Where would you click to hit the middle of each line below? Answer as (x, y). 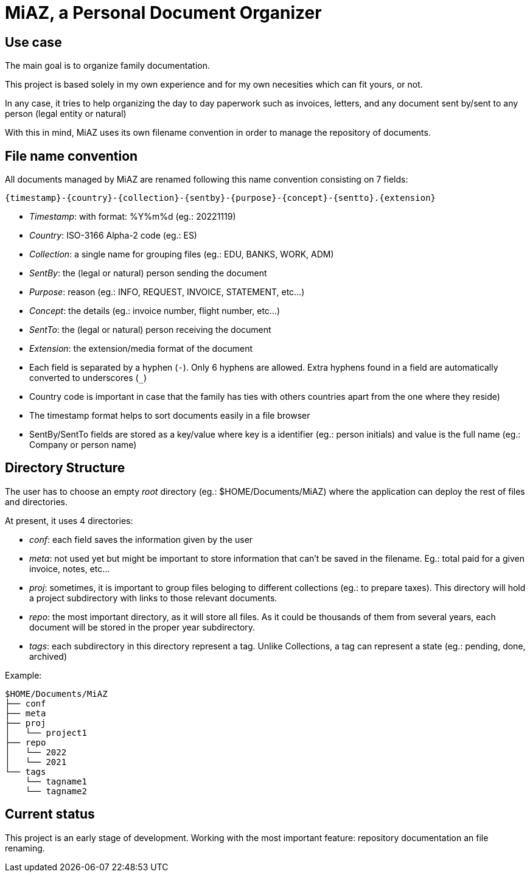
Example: (23, 675)
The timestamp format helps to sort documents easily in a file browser (170, 416)
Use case (33, 42)
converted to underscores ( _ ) (88, 378)
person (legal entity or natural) (66, 114)
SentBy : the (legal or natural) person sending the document (148, 273)
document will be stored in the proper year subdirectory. (142, 627)
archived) (48, 656)
